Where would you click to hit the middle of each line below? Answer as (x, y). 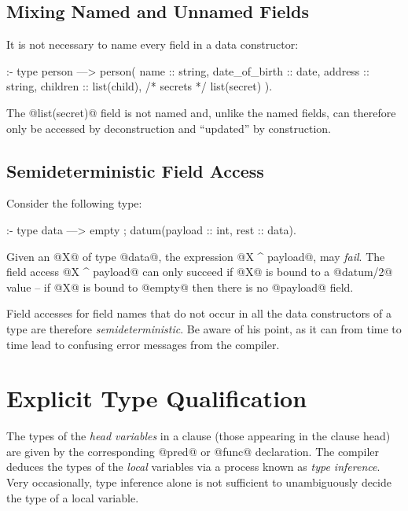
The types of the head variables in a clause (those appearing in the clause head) (198, 436)
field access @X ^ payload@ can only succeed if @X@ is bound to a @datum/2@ (200, 272)
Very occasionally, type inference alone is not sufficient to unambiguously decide (199, 482)
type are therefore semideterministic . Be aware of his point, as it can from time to (204, 328)
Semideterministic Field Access (135, 170)
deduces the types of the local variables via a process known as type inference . (193, 467)
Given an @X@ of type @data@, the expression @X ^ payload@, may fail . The (196, 256)
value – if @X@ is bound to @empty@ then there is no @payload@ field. (180, 287)
